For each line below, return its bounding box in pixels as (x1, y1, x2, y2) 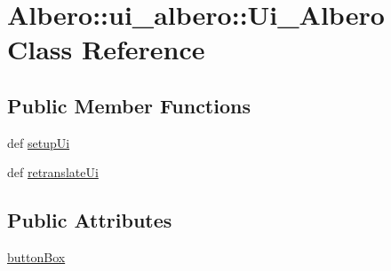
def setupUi (7, 133, 70, 151)
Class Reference (7, 31, 205, 67)
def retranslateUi (7, 163, 99, 182)
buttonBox (7, 248, 66, 267)
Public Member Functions (7, 91, 251, 119)
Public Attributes (7, 206, 172, 234)
